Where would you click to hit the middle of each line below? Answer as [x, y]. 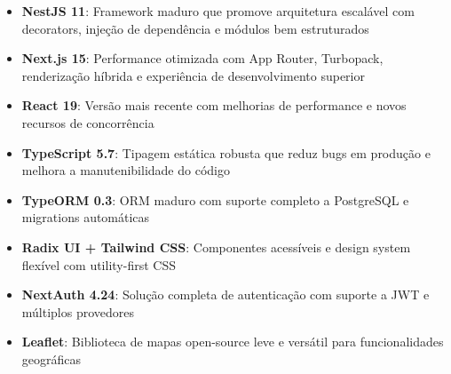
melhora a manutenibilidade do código [126, 170]
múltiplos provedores [78, 311]
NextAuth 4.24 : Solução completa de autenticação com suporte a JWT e [225, 294]
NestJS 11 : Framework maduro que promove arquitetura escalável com [218, 11]
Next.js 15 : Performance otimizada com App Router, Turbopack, [202, 58]
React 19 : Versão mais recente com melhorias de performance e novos [214, 105]
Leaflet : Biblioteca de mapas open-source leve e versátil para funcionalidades [233, 342]
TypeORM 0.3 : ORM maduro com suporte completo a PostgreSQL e [215, 199]
